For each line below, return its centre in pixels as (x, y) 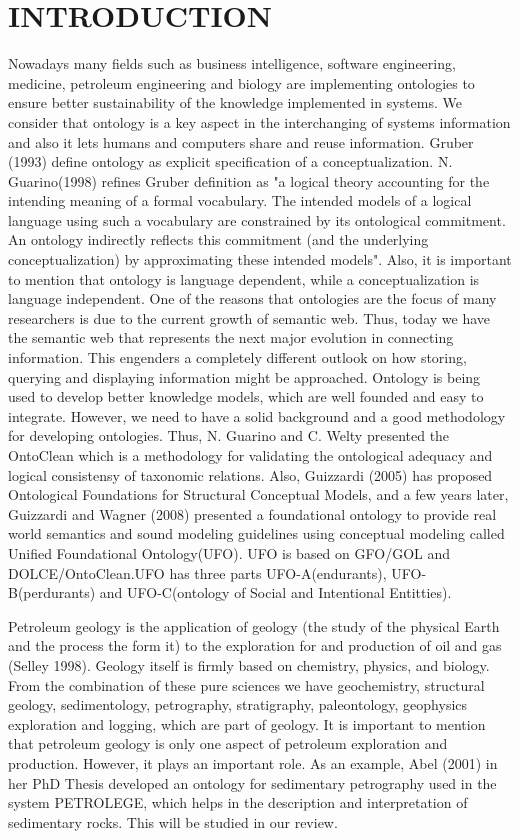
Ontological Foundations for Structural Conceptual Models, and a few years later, (258, 494)
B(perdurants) (52, 592)
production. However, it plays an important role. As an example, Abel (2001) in (253, 762)
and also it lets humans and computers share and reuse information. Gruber (241, 141)
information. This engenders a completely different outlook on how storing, (237, 357)
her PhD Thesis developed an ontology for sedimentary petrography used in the (252, 782)
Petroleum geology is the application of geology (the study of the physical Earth (254, 625)
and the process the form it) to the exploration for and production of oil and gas (255, 645)
